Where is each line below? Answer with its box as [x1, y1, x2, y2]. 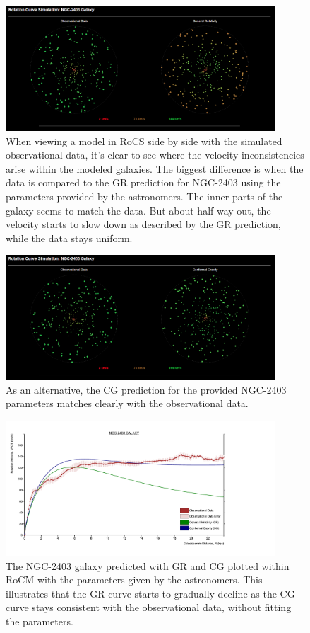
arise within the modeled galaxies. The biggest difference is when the [6, 161, 304, 176]
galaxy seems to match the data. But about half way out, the [6, 203, 271, 217]
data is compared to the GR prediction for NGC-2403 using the [6, 175, 281, 190]
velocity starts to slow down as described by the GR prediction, [6, 217, 281, 232]
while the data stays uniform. [6, 230, 133, 245]
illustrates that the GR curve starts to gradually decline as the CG [6, 586, 295, 600]
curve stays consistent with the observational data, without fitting [6, 600, 292, 615]
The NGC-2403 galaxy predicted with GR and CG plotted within [6, 558, 290, 573]
